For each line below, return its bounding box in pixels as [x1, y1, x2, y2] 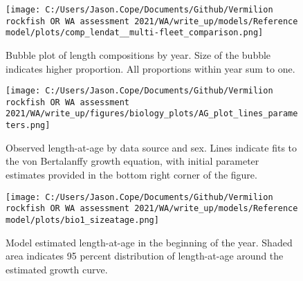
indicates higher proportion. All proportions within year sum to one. [6, 61, 295, 75]
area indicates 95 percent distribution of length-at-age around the [6, 248, 284, 263]
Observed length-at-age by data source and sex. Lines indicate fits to [6, 140, 297, 154]
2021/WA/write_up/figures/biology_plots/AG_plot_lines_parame [6, 109, 298, 119]
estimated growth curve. [6, 262, 108, 276]
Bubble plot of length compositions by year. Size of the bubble [6, 47, 271, 62]
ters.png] [6, 120, 50, 131]
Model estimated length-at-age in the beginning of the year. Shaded [6, 235, 293, 249]
